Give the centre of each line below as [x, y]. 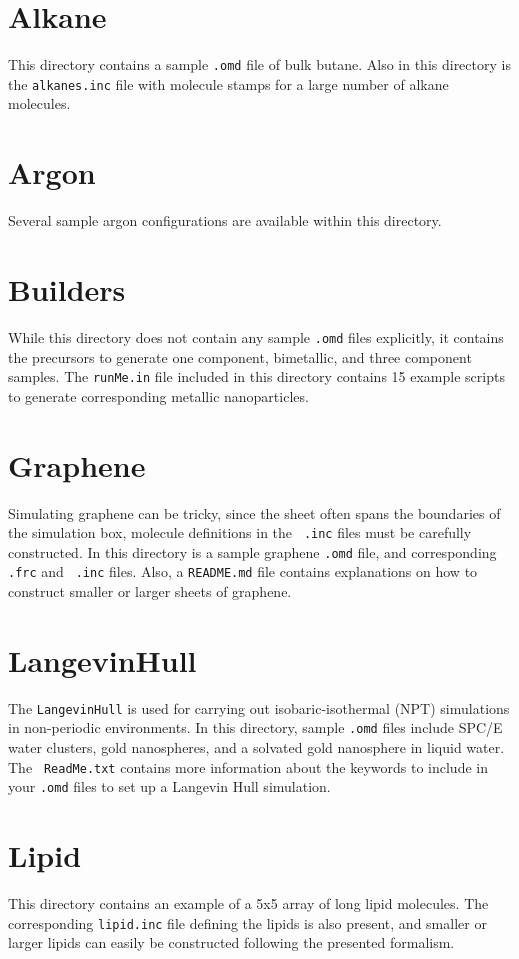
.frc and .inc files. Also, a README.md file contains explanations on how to [243, 571]
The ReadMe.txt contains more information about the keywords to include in [248, 766]
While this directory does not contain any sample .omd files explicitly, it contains [256, 336]
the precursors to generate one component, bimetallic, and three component [240, 356]
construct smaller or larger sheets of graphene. [150, 591]
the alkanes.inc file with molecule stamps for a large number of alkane [228, 83]
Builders [67, 288]
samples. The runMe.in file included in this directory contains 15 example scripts [256, 376]
